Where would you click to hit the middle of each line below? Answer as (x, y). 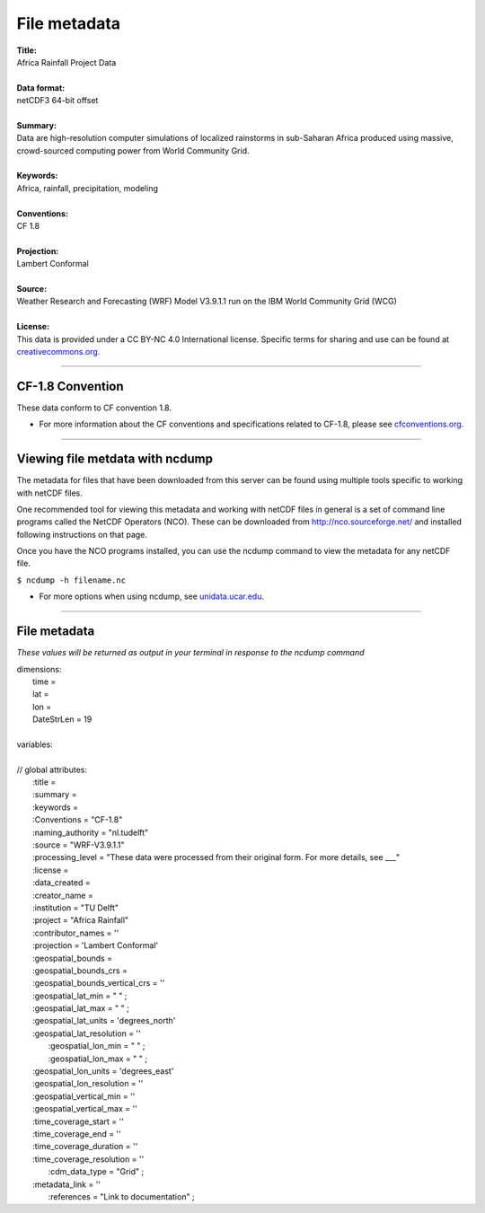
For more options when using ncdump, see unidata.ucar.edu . (152, 596)
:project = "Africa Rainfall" (81, 920)
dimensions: (39, 669)
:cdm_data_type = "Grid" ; (96, 1172)
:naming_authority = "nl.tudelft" (91, 832)
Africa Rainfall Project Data (66, 62)
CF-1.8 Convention (71, 386)
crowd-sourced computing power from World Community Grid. (133, 150)
